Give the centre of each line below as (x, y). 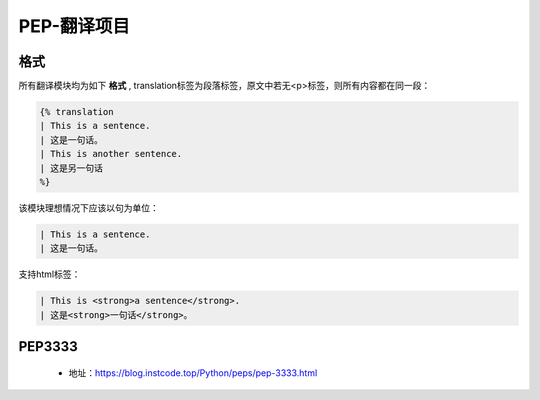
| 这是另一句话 (71, 168)
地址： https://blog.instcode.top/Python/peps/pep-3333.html (193, 372)
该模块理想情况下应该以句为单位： (88, 207)
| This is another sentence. (111, 154)
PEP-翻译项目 (74, 26)
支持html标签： (49, 274)
